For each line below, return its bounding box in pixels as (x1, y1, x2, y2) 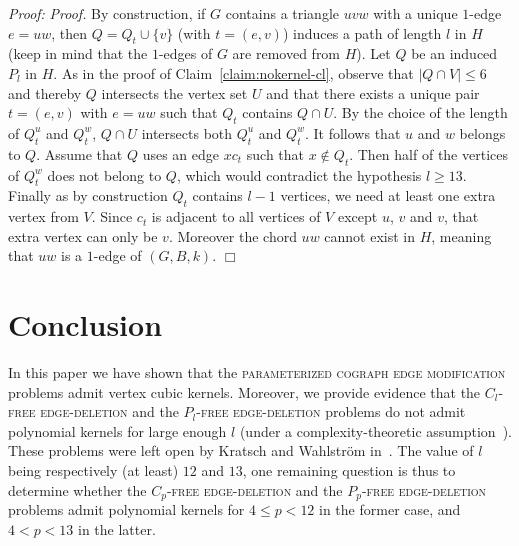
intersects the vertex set (101, 82, 248, 103)
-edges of (158, 43, 213, 64)
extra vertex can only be (8, 225, 158, 246)
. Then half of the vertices (349, 143, 508, 164)
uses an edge (142, 143, 220, 164)
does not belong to (47, 164, 162, 185)
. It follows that (304, 122, 401, 143)
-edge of (93, 245, 142, 266)
